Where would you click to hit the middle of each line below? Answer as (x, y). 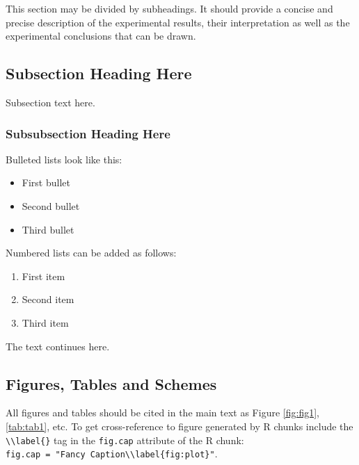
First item (43, 276)
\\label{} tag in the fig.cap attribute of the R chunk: (125, 440)
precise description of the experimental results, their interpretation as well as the (178, 22)
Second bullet (51, 205)
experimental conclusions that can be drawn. (101, 36)
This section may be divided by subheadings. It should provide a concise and (169, 8)
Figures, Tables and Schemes (111, 383)
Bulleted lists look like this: (64, 159)
